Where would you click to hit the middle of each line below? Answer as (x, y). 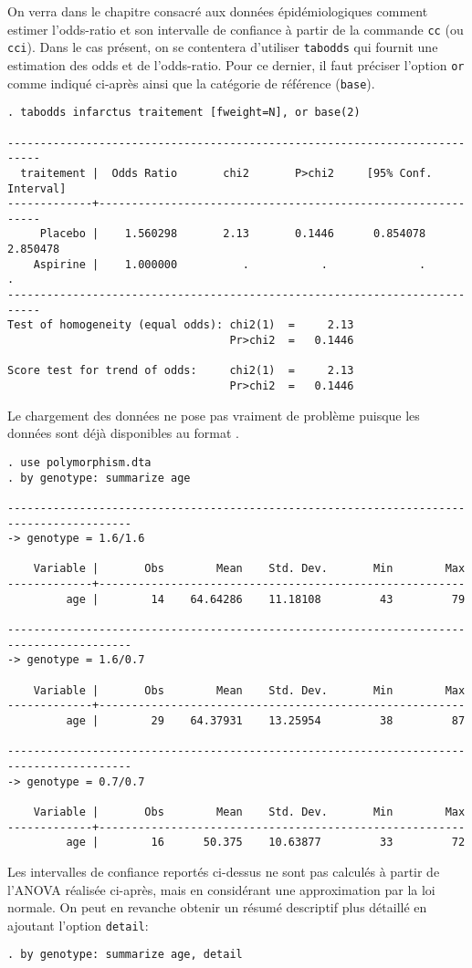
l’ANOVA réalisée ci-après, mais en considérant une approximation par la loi (221, 889)
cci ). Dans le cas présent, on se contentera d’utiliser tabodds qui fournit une (223, 47)
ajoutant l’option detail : (78, 925)
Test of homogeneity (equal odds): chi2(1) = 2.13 (181, 325)
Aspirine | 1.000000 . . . (230, 264)
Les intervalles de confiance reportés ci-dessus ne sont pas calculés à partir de (224, 871)
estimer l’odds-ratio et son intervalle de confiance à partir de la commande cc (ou (236, 29)
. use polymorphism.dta (79, 462)
